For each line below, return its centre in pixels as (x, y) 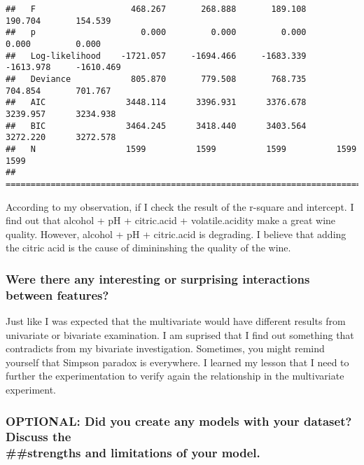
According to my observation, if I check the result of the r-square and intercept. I (180, 206)
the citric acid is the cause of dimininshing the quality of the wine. (148, 248)
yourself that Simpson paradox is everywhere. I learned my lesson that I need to (177, 362)
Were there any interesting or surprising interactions (158, 278)
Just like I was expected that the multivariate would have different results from (176, 321)
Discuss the (38, 437)
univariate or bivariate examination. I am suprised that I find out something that (180, 334)
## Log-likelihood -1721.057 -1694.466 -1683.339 (156, 56)
